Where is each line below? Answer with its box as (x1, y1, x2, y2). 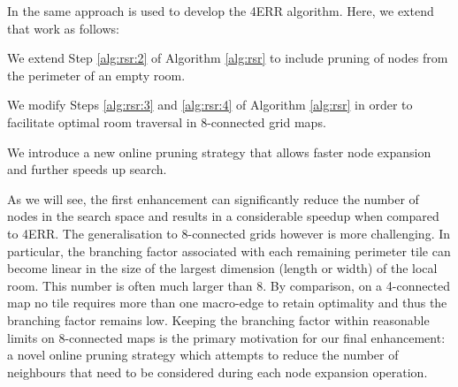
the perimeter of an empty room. (7, 65, 186, 84)
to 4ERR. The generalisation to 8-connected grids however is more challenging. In (7, 224, 451, 242)
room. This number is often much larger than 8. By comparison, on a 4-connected (7, 276, 451, 294)
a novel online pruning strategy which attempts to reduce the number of (7, 345, 399, 364)
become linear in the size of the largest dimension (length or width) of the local (7, 259, 438, 277)
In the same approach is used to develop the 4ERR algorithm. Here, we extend (7, 2, 434, 19)
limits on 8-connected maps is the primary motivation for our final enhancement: (7, 328, 446, 346)
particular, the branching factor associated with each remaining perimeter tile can (7, 241, 451, 260)
